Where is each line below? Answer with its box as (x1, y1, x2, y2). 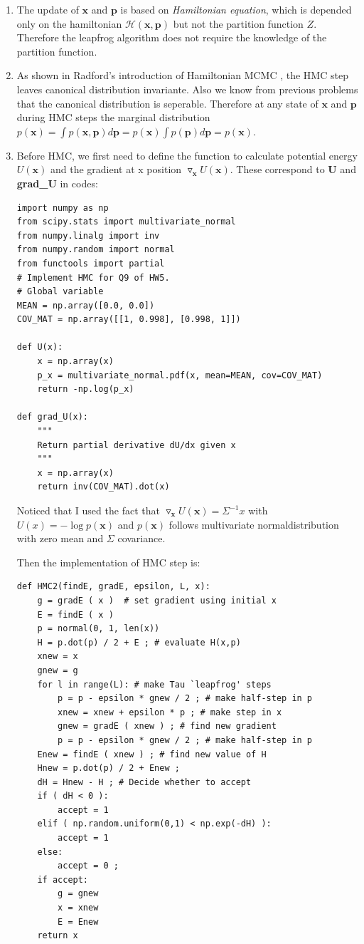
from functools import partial (16, 258, 165, 269)
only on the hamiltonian (16, 16, 122, 31)
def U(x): (16, 342, 63, 353)
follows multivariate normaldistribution (168, 517, 339, 531)
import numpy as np (16, 202, 109, 213)
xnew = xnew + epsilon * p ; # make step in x (58, 707, 282, 717)
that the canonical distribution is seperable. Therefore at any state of (16, 95, 318, 110)
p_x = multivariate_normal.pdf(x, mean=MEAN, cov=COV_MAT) (37, 370, 323, 380)
